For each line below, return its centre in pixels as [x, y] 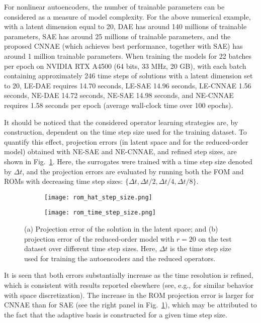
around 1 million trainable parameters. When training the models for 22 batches [128, 56]
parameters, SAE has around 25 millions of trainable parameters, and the [117, 36]
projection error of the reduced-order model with [99, 238]
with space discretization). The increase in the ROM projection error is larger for [129, 295]
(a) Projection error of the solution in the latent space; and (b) [121, 229]
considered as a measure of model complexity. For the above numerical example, [127, 16]
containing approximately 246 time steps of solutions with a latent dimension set [128, 76]
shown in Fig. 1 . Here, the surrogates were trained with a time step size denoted [128, 161]
